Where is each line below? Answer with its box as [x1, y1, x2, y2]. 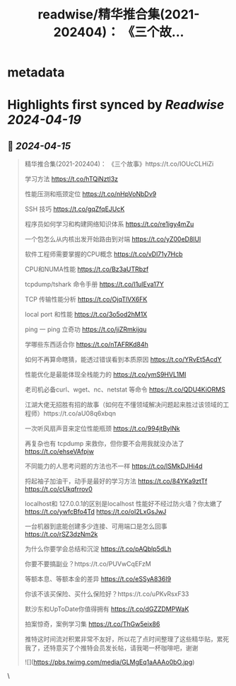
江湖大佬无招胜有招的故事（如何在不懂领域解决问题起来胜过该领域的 [24, 401, 223, 409]
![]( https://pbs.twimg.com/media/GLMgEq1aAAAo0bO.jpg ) [24, 658, 195, 666]
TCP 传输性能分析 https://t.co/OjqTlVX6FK [24, 295, 148, 304]
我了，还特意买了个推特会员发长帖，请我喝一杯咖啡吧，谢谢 [24, 644, 199, 652]
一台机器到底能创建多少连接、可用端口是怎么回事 [24, 522, 167, 531]
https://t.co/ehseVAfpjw [24, 447, 94, 456]
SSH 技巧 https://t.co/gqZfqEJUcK [24, 205, 125, 213]
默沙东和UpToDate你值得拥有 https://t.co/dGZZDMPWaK [24, 605, 189, 613]
